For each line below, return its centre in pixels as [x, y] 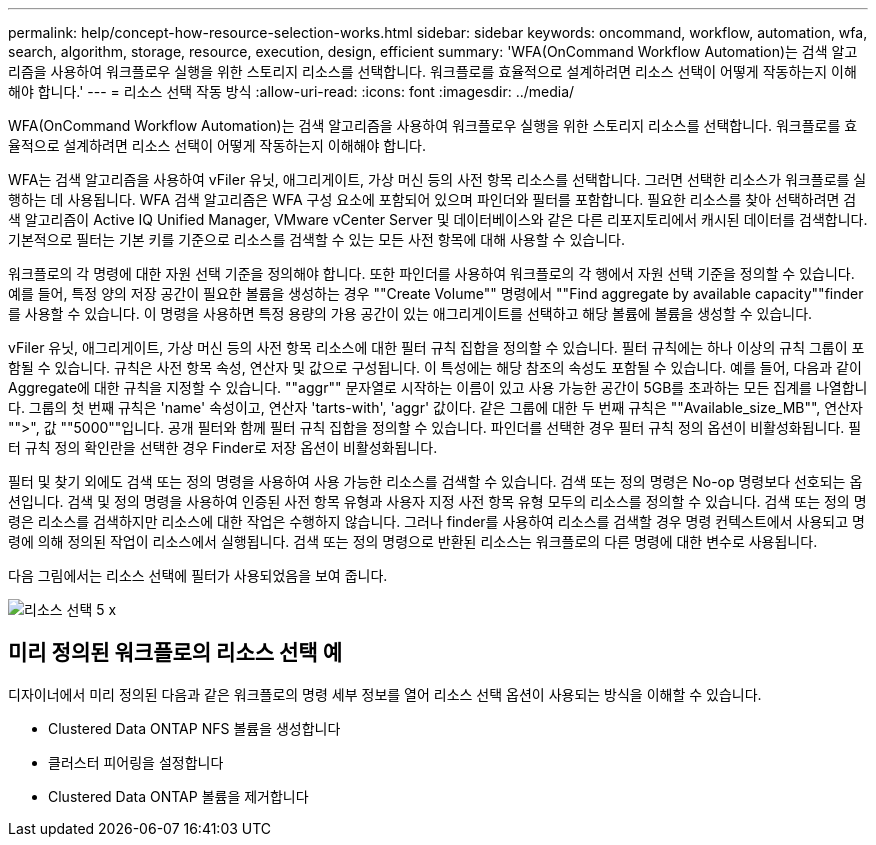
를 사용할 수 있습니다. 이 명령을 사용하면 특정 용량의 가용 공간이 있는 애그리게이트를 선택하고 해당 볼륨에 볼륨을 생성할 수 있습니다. [410, 313]
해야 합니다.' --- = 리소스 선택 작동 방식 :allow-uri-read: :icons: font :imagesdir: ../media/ [291, 91]
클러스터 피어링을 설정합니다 [136, 762]
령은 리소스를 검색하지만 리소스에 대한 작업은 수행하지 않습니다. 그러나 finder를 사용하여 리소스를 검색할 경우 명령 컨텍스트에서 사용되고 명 [436, 521]
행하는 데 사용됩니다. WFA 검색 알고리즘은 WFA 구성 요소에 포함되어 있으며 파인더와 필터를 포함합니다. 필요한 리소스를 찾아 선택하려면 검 [432, 199]
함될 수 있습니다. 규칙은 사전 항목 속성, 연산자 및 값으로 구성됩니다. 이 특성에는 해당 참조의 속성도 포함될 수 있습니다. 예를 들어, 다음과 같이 [435, 367]
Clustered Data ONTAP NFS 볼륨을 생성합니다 [194, 728]
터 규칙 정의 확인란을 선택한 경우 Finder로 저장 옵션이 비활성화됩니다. [223, 447]
